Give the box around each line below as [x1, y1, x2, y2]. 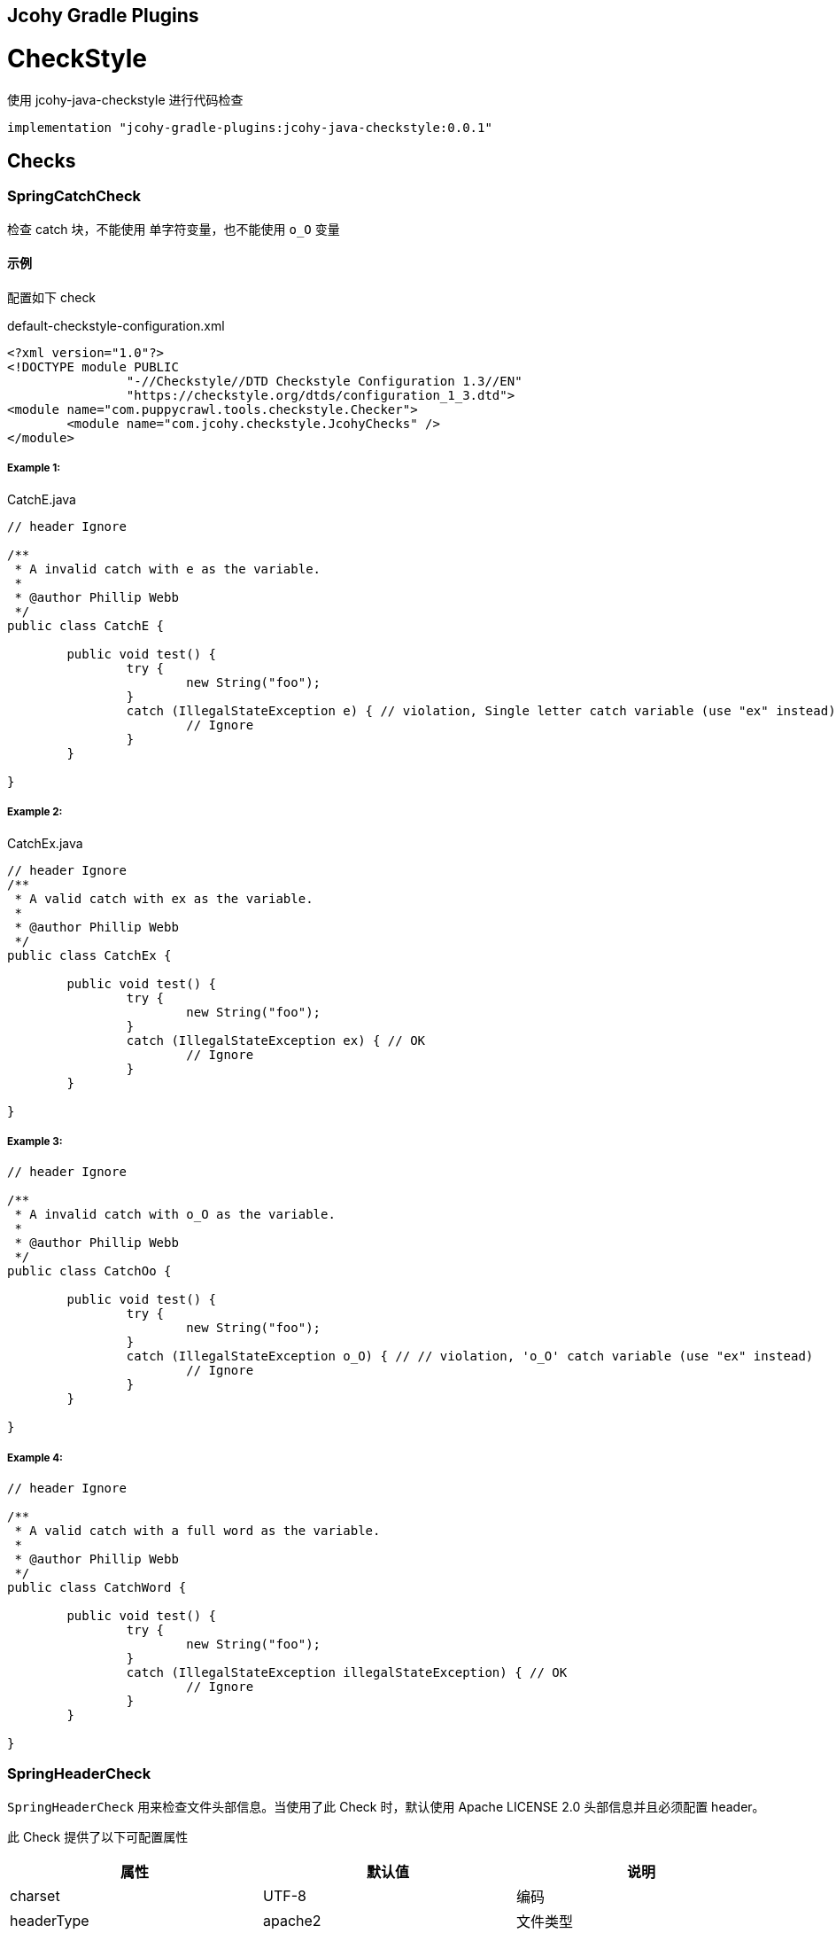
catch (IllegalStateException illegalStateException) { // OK [126, 1665, 568, 1680]
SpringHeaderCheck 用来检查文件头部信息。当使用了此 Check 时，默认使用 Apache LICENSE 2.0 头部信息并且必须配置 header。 [7, 1798, 765, 1814]
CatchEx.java [7, 835, 83, 851]
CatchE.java [7, 491, 76, 507]
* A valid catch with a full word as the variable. [14, 1524, 381, 1539]
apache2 [262, 1911, 321, 1929]
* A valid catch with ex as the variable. [14, 891, 313, 906]
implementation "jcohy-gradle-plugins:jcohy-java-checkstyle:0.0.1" [7, 120, 492, 135]
